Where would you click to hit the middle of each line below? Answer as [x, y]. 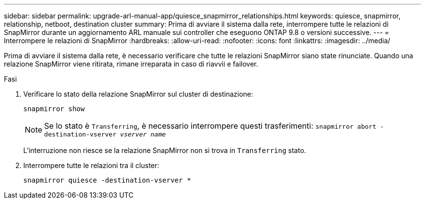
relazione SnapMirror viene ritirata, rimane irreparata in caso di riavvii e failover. [131, 64]
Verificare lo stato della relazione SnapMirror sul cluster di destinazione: [138, 94]
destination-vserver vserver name [105, 134]
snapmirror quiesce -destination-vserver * [107, 180]
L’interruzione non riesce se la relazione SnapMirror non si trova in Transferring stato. [165, 150]
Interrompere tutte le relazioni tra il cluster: [91, 165]
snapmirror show [54, 109]
